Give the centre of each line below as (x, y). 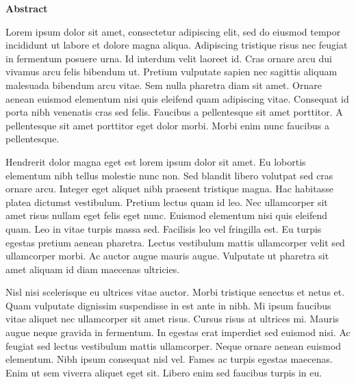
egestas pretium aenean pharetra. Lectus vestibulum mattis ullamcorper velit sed (175, 242)
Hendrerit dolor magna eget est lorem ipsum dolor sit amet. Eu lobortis (156, 161)
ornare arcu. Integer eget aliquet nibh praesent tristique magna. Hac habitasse (169, 189)
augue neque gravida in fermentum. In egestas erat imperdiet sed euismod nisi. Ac (178, 332)
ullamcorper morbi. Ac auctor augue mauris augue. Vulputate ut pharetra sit (167, 256)
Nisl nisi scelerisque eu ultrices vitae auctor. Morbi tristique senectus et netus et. (175, 292)
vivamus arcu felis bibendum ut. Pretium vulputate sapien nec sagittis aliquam (171, 72)
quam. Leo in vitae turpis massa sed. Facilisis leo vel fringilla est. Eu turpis (164, 228)
